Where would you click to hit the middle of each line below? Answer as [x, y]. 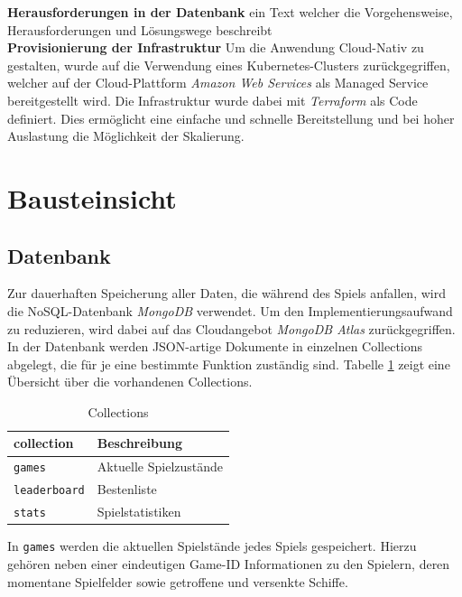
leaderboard [49, 491]
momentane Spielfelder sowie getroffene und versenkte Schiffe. [178, 581]
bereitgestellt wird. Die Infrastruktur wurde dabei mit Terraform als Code [213, 100]
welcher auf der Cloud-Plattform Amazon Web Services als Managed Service [218, 83]
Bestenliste [127, 489]
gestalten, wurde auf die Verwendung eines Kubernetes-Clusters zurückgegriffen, [229, 65]
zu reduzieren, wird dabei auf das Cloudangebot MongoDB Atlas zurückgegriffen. [231, 328]
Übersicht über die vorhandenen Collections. [130, 382]
